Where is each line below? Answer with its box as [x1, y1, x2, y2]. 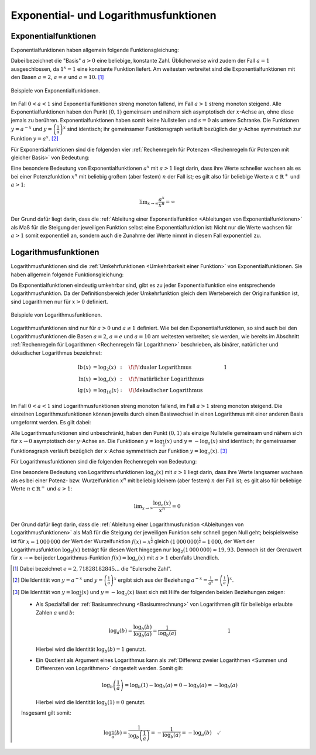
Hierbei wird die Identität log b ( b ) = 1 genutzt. [36, 646, 146, 654]
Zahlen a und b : [36, 609, 74, 616]
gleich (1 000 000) [154, 538, 199, 545]
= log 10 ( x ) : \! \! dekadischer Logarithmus [92, 387, 203, 395]
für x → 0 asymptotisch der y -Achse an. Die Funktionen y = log [11, 438, 163, 445]
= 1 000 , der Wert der [202, 538, 255, 545]
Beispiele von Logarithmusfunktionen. [11, 311, 102, 318]
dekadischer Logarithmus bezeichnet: [11, 349, 102, 356]
